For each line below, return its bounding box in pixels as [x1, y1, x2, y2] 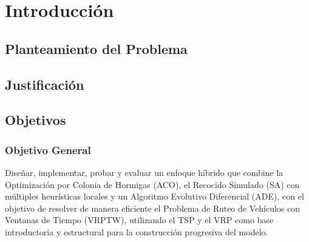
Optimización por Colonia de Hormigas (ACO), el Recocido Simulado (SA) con [5, 178, 300, 190]
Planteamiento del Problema [5, 39, 188, 58]
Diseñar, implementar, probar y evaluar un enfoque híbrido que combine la [5, 166, 284, 178]
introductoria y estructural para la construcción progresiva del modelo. [5, 225, 268, 238]
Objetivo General [5, 142, 91, 157]
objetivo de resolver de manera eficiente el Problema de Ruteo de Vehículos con [5, 201, 300, 214]
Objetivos [5, 110, 66, 129]
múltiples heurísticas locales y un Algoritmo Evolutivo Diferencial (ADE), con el [5, 190, 304, 203]
